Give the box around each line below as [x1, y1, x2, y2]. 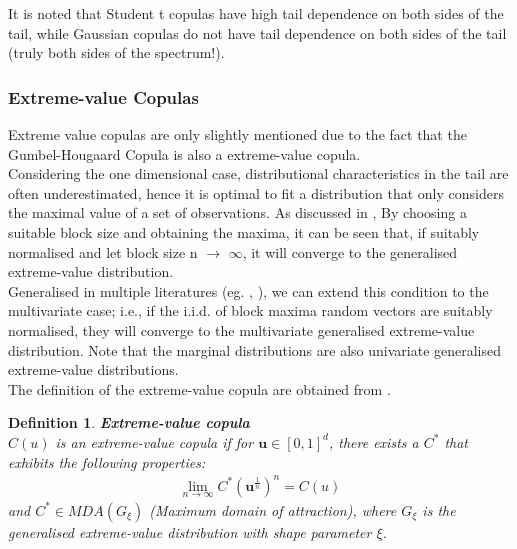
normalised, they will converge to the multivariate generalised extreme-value [8, 319, 475, 340]
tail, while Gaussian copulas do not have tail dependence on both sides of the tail [8, 22, 507, 43]
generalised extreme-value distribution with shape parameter [8, 521, 372, 542]
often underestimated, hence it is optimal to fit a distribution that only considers [8, 182, 504, 203]
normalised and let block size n [8, 241, 198, 262]
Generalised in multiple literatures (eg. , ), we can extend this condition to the [8, 280, 489, 301]
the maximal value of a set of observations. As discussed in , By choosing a [8, 202, 467, 223]
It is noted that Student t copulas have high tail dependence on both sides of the [8, 3, 504, 23]
